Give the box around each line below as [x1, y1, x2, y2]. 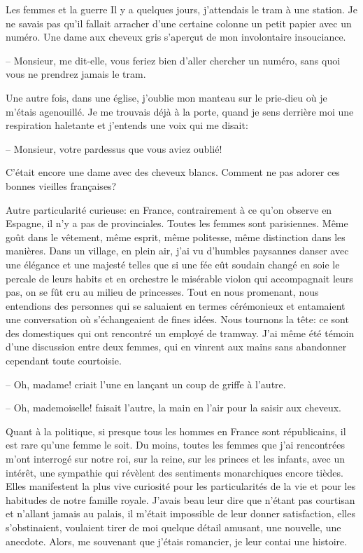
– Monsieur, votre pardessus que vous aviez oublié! [6, 141, 222, 156]
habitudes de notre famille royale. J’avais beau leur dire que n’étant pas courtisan [6, 492, 355, 507]
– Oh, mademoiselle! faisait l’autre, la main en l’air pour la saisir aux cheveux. [6, 400, 341, 415]
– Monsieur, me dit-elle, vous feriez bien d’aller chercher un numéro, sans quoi [6, 53, 341, 67]
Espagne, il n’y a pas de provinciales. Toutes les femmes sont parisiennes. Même [6, 216, 348, 231]
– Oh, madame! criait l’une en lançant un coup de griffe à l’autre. [6, 376, 286, 391]
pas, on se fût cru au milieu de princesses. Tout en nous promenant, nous [6, 285, 319, 299]
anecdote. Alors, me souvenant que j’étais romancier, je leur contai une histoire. [6, 533, 348, 548]
